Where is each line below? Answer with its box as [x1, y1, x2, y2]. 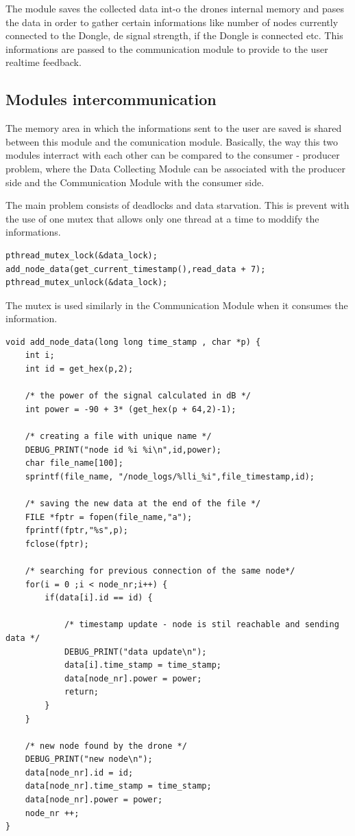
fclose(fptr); [25, 539, 89, 549]
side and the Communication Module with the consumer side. [5, 174, 265, 189]
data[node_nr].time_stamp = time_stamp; [25, 781, 212, 791]
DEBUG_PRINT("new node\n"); [25, 754, 153, 765]
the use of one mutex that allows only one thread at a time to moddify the [5, 211, 319, 225]
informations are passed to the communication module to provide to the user [5, 41, 328, 56]
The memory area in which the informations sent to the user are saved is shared [5, 121, 342, 135]
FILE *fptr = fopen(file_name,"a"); [25, 512, 193, 522]
